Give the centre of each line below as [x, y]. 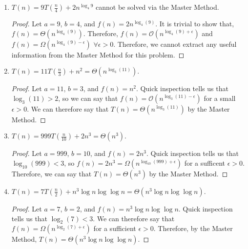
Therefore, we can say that [52, 173]
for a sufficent [205, 163]
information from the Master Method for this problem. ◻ [98, 54]
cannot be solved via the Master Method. [157, 7]
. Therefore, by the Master [193, 228]
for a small [220, 98]
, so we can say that [88, 98]
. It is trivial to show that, [195, 23]
